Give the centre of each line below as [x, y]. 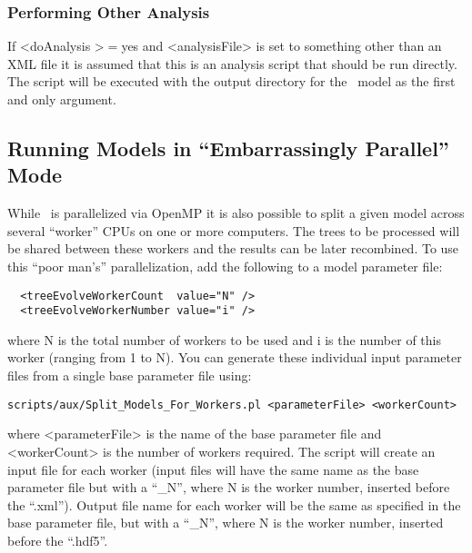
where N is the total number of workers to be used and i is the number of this [224, 339]
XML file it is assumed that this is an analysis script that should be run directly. [232, 63]
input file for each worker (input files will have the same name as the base [213, 469]
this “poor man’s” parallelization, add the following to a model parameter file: [225, 266]
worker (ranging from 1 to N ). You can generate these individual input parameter [235, 357]
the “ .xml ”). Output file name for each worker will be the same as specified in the [234, 504]
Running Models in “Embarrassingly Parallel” [228, 148]
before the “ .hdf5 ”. [58, 540]
